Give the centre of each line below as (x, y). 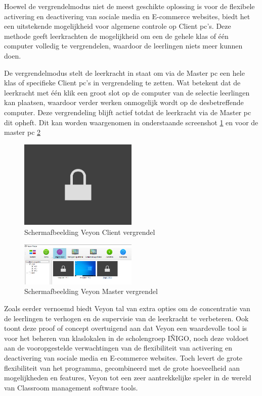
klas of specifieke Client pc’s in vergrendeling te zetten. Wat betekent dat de (122, 83)
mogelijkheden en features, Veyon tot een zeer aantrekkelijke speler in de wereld (128, 378)
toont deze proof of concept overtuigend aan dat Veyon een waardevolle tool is (126, 328)
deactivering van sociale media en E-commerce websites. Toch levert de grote (123, 357)
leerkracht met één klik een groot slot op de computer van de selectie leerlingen (127, 92)
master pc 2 (23, 132)
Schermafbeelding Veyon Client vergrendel (90, 232)
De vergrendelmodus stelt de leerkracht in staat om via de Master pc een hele (124, 72)
